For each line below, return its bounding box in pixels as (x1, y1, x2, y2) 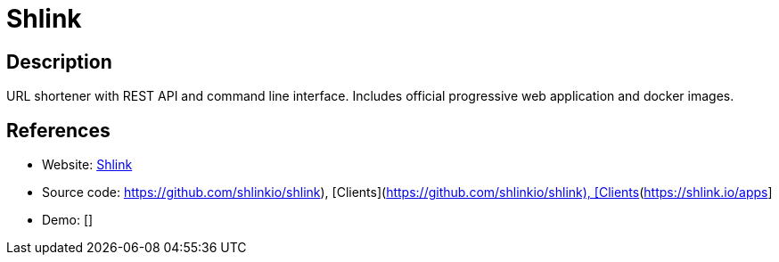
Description (6, 50, 112, 73)
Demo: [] (42, 212, 94, 228)
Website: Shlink (42, 157, 133, 173)
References (6, 119, 111, 142)
